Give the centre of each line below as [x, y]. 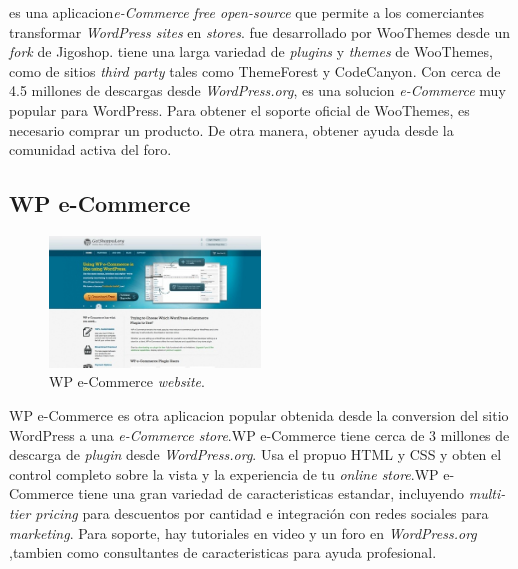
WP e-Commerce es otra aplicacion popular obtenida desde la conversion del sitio [259, 415]
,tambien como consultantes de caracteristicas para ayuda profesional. [223, 552]
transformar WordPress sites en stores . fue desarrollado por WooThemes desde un [259, 31]
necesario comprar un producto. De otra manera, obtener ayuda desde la [231, 129]
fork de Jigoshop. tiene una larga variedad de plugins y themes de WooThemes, [251, 51]
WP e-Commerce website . [127, 381]
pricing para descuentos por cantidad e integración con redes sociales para [262, 512]
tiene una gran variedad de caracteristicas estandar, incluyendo [271, 493]
